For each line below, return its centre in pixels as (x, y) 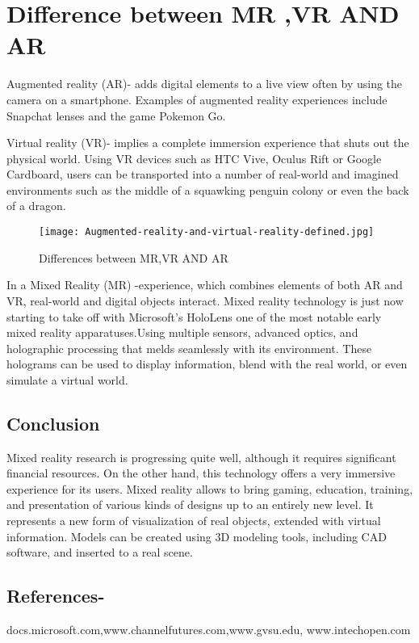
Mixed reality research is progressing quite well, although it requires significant (201, 457)
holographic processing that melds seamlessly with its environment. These (189, 348)
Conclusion (53, 423)
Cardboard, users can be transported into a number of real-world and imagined (203, 174)
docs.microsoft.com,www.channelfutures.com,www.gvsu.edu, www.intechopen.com (209, 630)
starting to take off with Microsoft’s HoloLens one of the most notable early (194, 316)
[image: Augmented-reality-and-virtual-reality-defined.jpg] (207, 232)
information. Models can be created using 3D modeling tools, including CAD (197, 536)
